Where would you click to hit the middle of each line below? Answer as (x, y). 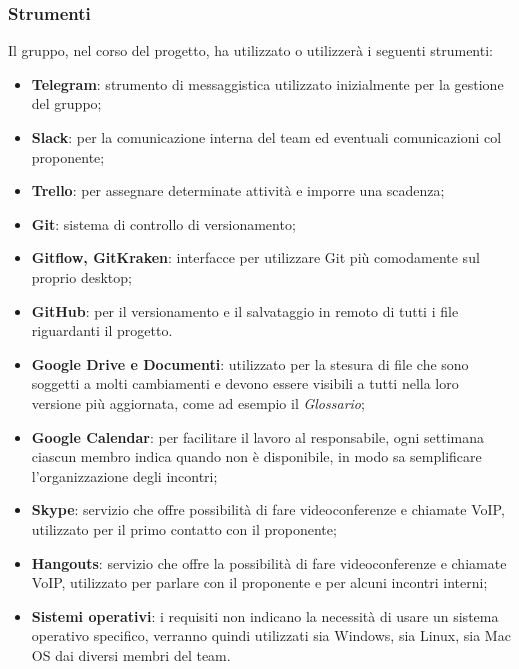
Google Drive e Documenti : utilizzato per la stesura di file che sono (250, 363)
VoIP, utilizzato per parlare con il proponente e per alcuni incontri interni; (259, 582)
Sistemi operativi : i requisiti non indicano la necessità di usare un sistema (265, 615)
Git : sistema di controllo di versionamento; (163, 223)
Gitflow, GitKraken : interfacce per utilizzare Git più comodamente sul (255, 257)
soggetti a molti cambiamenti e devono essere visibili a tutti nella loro (245, 383)
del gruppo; (66, 103)
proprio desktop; (81, 276)
